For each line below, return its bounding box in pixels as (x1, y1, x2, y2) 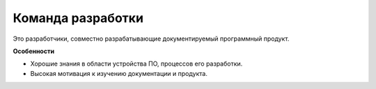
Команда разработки (13, 10, 144, 26)
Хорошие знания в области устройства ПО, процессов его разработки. (30, 59, 243, 68)
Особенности (13, 47, 55, 55)
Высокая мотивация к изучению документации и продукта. (30, 69, 208, 77)
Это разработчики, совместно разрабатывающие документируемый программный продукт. (13, 34, 290, 43)
